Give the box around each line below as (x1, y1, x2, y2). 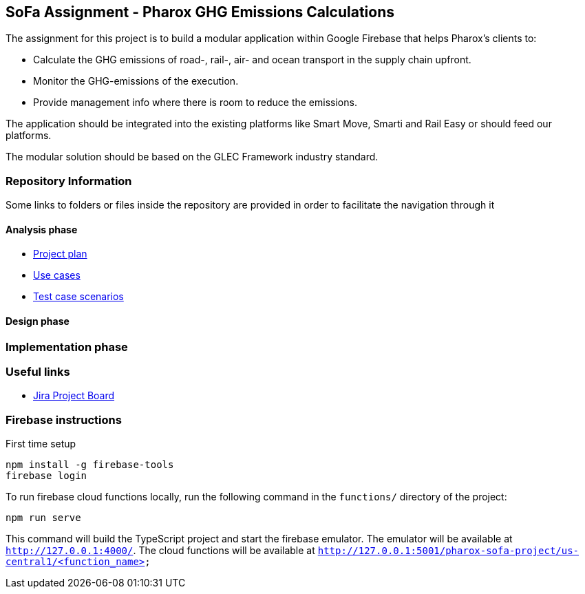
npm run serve (6, 512, 81, 524)
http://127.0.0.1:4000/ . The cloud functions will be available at (6, 544, 315, 557)
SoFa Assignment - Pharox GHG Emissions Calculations (6, 3, 395, 21)
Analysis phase (6, 223, 78, 235)
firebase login (6, 470, 87, 482)
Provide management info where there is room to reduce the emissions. (33, 96, 357, 109)
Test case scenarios (33, 290, 124, 303)
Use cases (33, 269, 81, 282)
